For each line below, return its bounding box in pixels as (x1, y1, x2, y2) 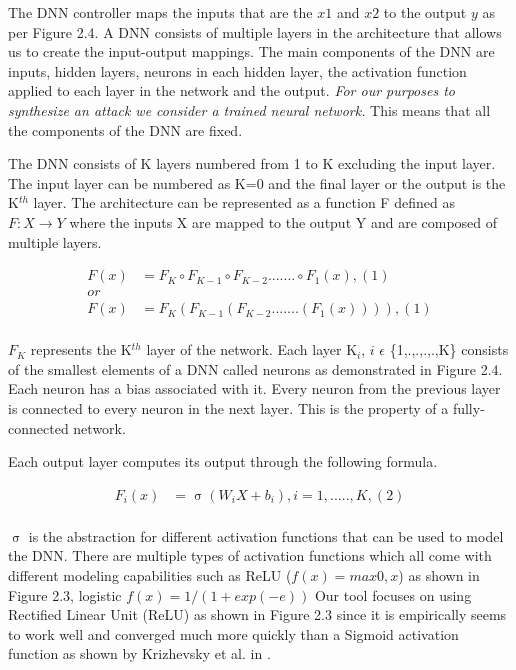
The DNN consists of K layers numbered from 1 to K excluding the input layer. (8, 153, 496, 174)
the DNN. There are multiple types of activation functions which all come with (8, 545, 492, 566)
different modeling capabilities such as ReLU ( (8, 565, 292, 586)
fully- (452, 398, 485, 419)
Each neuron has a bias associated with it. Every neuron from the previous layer (8, 378, 501, 399)
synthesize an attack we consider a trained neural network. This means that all (8, 99, 491, 120)
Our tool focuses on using (314, 584, 472, 605)
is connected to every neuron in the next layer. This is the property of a (8, 398, 449, 419)
